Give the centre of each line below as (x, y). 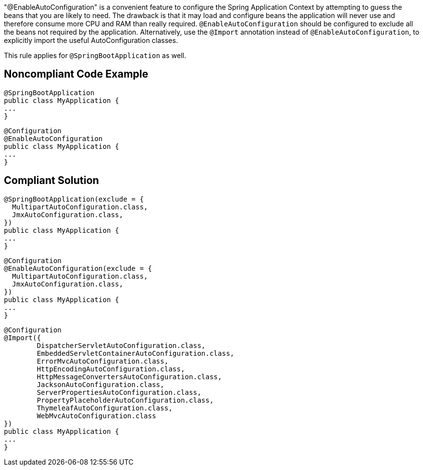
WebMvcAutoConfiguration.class (96, 416)
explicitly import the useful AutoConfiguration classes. (91, 40)
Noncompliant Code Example (76, 74)
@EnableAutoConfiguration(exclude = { (78, 268)
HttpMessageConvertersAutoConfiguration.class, (129, 377)
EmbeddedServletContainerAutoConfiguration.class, (136, 353)
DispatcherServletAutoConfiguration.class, (121, 345)
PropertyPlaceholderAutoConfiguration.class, (125, 400)
